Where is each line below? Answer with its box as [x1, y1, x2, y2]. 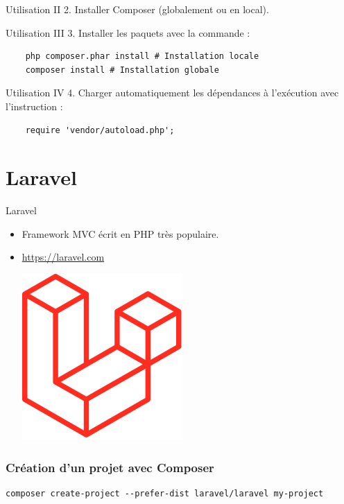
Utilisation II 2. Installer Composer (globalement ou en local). [6, 2, 269, 16]
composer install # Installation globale [25, 64, 219, 75]
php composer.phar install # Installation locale [25, 51, 259, 62]
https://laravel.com [21, 250, 105, 264]
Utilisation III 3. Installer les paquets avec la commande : [6, 25, 250, 40]
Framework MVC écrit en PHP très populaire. [21, 226, 219, 241]
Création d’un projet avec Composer [6, 458, 214, 476]
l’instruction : [6, 98, 63, 113]
